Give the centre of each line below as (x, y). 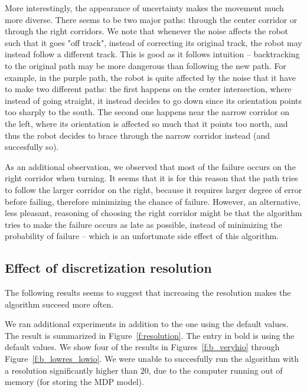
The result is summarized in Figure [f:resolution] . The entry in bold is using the (150, 335)
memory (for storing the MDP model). (74, 382)
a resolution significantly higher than (71, 370)
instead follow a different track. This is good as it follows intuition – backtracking (152, 54)
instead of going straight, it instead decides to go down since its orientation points (153, 100)
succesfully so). (32, 147)
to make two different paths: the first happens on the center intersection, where (148, 89)
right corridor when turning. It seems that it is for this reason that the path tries (151, 178)
